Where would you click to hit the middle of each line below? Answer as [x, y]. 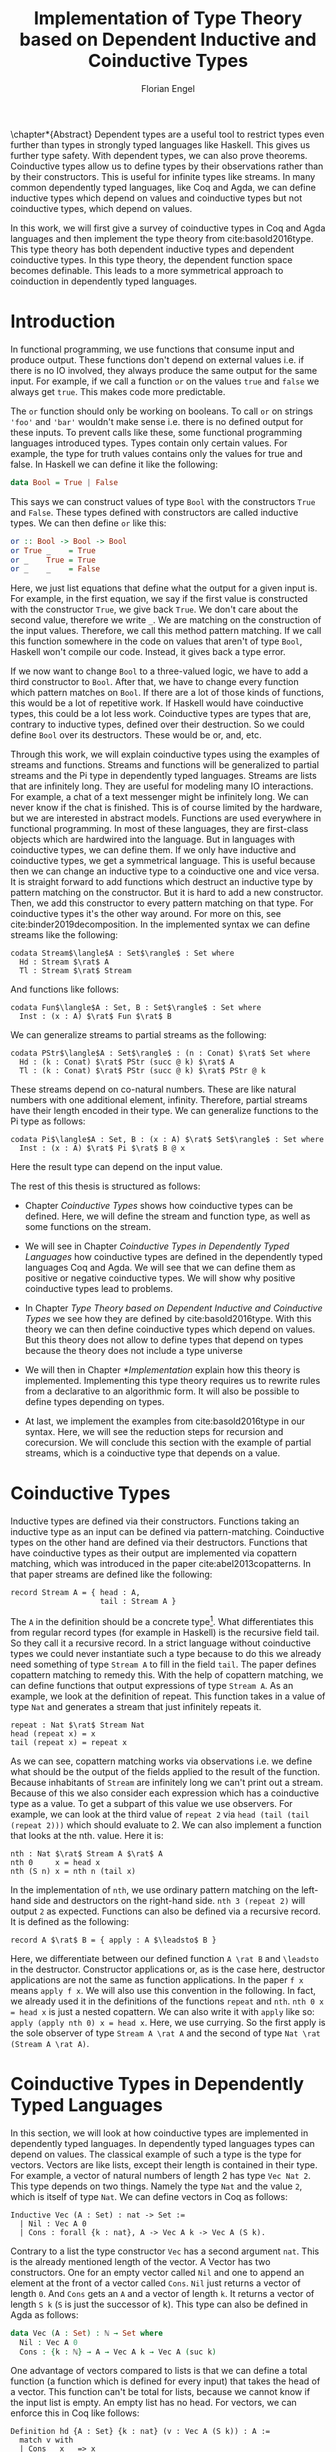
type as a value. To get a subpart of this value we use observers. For [151, 1803]
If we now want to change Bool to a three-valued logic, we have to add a [159, 671]
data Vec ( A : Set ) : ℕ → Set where [86, 2333]
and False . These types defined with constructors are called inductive [154, 512]
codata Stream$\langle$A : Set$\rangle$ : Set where [122, 953]
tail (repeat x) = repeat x [69, 1742]
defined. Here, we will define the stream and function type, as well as [167, 1216]
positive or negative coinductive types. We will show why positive [160, 1278]
